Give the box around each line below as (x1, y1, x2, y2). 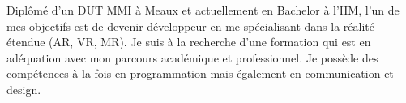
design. (6, 80, 41, 97)
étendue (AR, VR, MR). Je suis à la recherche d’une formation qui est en (6, 33, 371, 50)
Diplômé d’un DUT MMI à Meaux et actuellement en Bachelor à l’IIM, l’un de (6, 2, 400, 18)
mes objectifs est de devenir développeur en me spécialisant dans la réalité (6, 17, 374, 34)
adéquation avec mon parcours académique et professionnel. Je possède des (6, 49, 378, 66)
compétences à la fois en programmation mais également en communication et (6, 65, 394, 82)
